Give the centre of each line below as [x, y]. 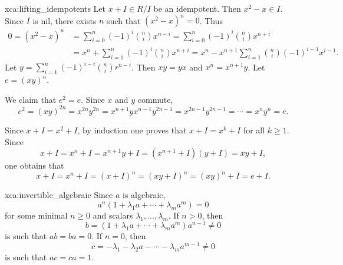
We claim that [31, 99]
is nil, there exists [65, 20]
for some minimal [36, 215]
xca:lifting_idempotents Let [55, 8]
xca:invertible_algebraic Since [59, 195]
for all [254, 130]
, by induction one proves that [132, 130]
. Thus [211, 20]
